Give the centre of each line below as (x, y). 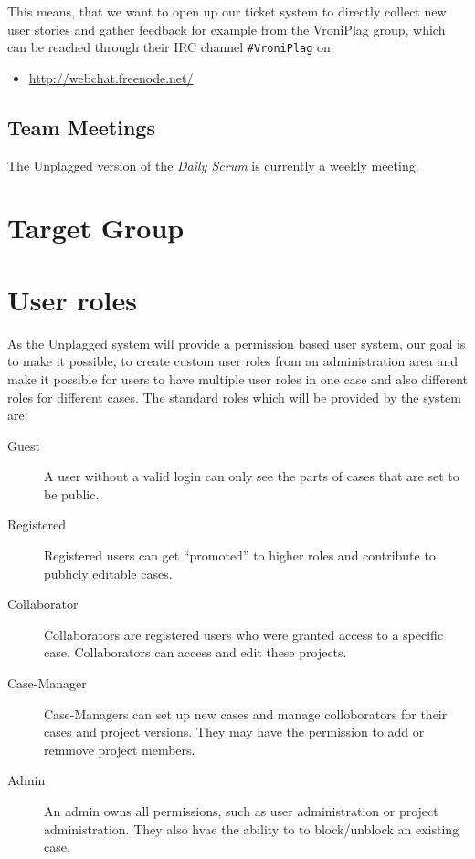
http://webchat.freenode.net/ (111, 77)
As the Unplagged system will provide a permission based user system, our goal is (237, 343)
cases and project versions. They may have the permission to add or (234, 732)
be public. (72, 493)
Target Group (96, 228)
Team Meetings (81, 126)
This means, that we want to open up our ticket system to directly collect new (227, 11)
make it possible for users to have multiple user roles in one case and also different (237, 378)
